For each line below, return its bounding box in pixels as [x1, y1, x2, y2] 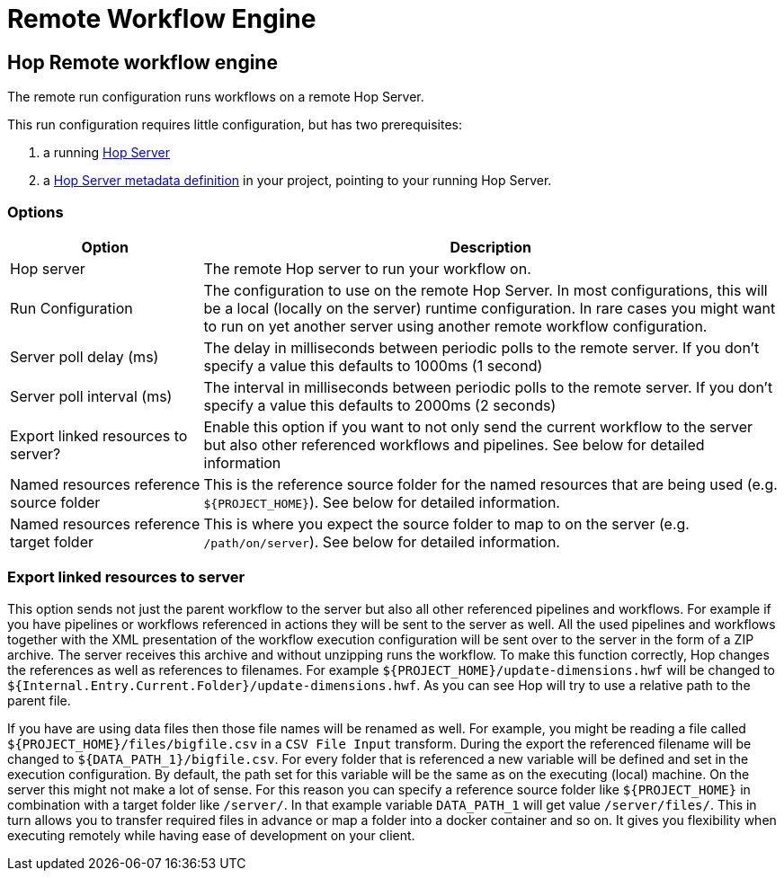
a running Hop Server [43, 145, 171, 161]
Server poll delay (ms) [10, 347, 159, 366]
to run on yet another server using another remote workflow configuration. [203, 316, 708, 335]
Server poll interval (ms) [10, 386, 173, 405]
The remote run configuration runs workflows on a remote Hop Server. [7, 89, 424, 105]
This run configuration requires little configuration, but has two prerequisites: [7, 117, 463, 133]
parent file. [7, 692, 71, 708]
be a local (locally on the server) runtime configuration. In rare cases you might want [203, 298, 776, 317]
